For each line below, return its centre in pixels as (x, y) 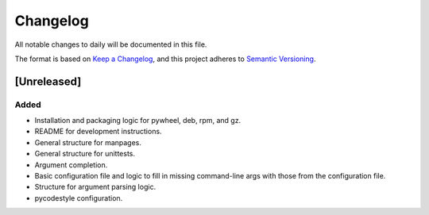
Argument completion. (71, 165)
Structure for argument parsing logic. (95, 187)
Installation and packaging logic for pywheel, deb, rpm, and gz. (138, 121)
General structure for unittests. (85, 154)
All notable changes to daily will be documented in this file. (111, 44)
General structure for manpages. (88, 142)
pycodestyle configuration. (79, 198)
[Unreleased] (48, 81)
